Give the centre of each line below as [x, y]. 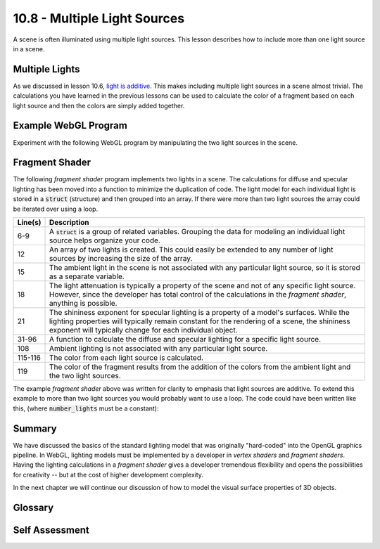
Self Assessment [51, 530]
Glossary [33, 508]
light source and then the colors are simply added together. [99, 105]
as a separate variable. [87, 276]
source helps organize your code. [105, 240]
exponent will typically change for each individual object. [144, 330]
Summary [35, 428]
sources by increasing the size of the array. [121, 258]
